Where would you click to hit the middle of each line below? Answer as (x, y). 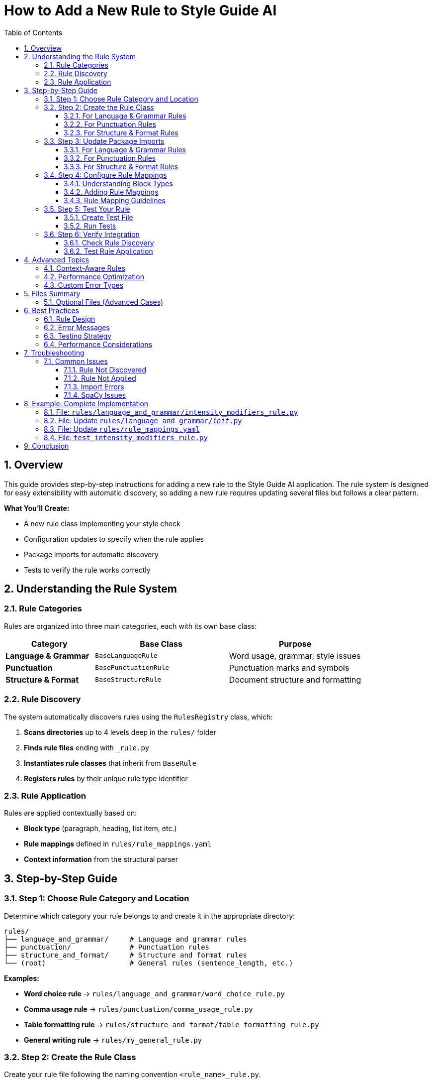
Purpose (295, 644)
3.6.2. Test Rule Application (108, 251)
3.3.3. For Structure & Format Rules (121, 166)
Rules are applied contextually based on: (71, 813)
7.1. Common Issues (76, 361)
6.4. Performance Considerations (98, 344)
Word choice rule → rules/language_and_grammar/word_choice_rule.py (154, 993)
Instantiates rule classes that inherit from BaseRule (110, 763)
